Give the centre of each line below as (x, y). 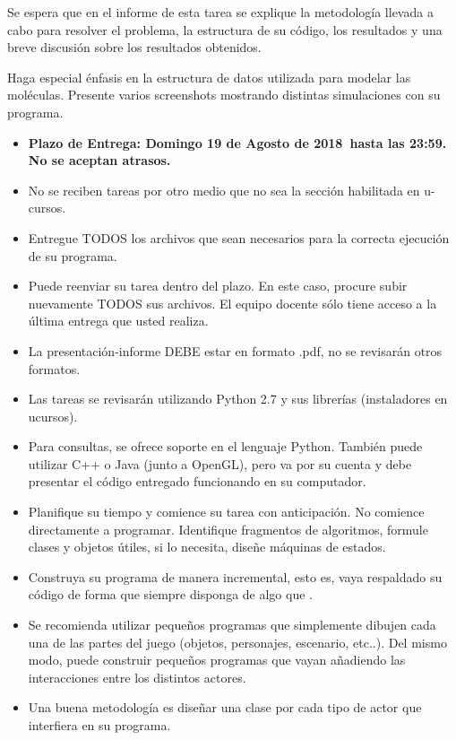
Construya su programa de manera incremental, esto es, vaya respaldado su (235, 576)
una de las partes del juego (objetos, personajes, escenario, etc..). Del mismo (237, 642)
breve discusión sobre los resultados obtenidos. (134, 47)
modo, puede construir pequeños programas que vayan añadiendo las (217, 660)
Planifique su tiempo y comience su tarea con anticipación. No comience (226, 512)
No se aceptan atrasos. (99, 160)
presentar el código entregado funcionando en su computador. (197, 481)
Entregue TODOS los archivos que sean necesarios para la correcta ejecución (239, 237)
